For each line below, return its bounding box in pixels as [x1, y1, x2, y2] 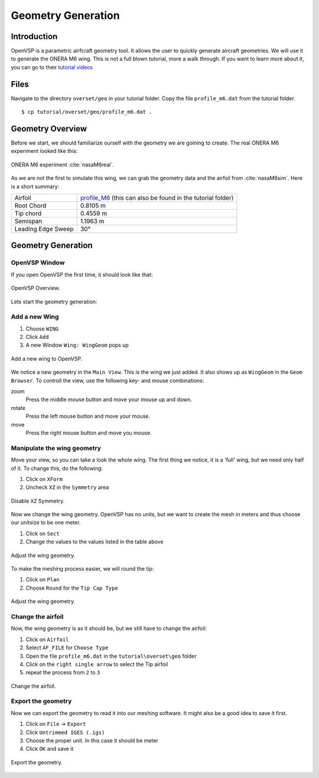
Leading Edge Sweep [14, 225, 74, 233]
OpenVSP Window [11, 258, 65, 267]
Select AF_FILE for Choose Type [25, 644, 109, 651]
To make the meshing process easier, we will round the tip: [11, 565, 154, 572]
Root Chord [14, 201, 47, 210]
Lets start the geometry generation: [11, 298, 97, 305]
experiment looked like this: [11, 148, 78, 155]
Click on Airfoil [25, 636, 69, 643]
